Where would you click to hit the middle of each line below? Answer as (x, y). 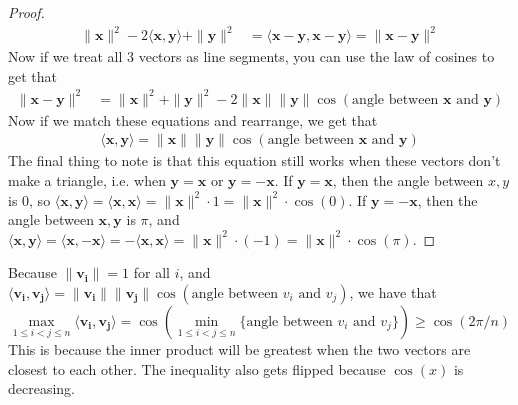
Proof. (26, 12)
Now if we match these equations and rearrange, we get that (193, 119)
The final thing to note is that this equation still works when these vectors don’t (254, 160)
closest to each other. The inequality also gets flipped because (197, 368)
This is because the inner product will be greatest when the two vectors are (239, 349)
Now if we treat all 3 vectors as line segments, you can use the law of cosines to (251, 56)
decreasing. (42, 388)
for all (151, 272)
